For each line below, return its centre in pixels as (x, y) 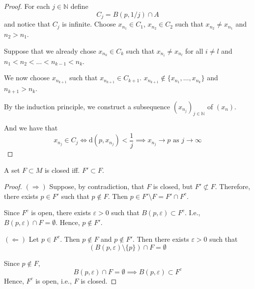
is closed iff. (62, 170)
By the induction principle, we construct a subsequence (87, 106)
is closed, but (173, 186)
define (79, 6)
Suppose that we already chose (50, 50)
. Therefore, (233, 186)
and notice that (27, 24)
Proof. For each (27, 6)
